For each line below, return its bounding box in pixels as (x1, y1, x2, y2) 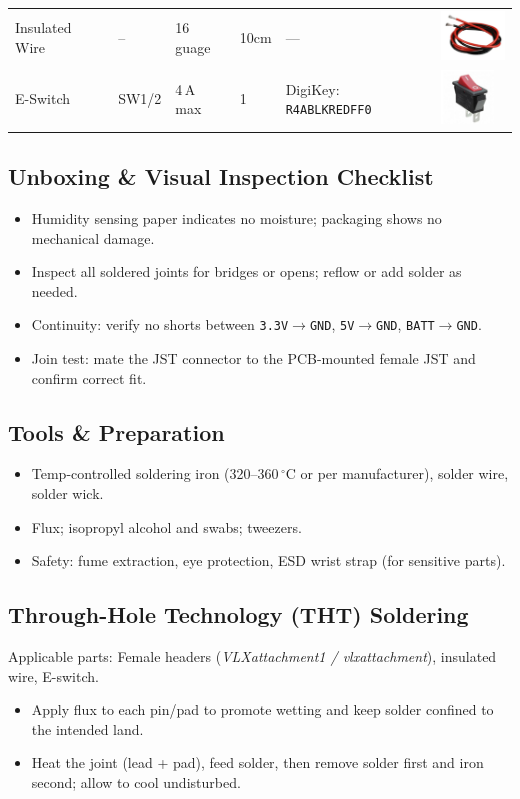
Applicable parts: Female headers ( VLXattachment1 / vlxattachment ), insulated (8, 645, 497, 666)
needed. (31, 280, 78, 301)
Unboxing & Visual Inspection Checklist (8, 161, 434, 192)
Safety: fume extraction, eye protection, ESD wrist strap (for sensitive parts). (31, 550, 506, 571)
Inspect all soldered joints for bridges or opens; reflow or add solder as (31, 261, 462, 282)
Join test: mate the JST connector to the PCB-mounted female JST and (31, 348, 476, 368)
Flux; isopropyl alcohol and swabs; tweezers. (31, 516, 302, 537)
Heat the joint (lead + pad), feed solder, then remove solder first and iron (31, 752, 484, 773)
